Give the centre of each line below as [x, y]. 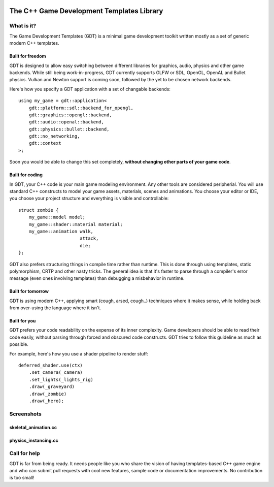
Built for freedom [28, 56]
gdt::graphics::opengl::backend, [71, 115]
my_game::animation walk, [61, 231]
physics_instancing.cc [34, 440]
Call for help [25, 453]
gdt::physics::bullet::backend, [69, 129]
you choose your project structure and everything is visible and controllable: [89, 199]
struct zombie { [39, 210]
